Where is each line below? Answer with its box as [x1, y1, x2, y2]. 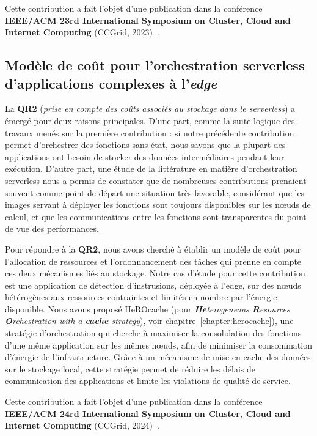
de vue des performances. [5, 222, 99, 235]
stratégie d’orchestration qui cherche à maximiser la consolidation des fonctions [5, 327, 302, 339]
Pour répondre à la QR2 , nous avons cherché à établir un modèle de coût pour [5, 242, 301, 255]
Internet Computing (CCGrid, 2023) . [5, 26, 159, 39]
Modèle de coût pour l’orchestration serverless [5, 56, 305, 75]
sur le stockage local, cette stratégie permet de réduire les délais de [5, 362, 256, 375]
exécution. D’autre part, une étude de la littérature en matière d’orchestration [5, 162, 297, 175]
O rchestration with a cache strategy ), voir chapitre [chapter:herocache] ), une [5, 314, 294, 327]
